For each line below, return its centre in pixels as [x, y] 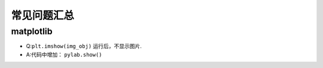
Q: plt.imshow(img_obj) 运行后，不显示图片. [84, 46]
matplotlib [32, 31]
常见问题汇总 [43, 15]
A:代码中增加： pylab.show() [64, 54]
